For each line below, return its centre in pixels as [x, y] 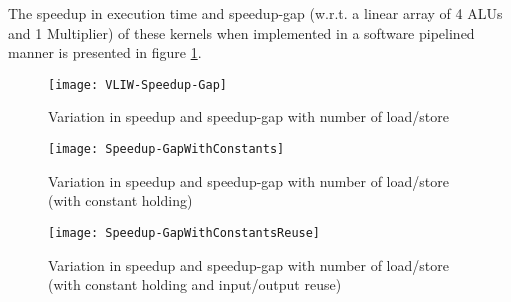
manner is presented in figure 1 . [105, 52]
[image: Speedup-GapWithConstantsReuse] [184, 232]
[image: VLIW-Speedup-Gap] [137, 84]
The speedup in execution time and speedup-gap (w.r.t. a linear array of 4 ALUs [255, 13]
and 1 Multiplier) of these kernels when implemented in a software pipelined [241, 32]
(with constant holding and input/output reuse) [195, 284]
